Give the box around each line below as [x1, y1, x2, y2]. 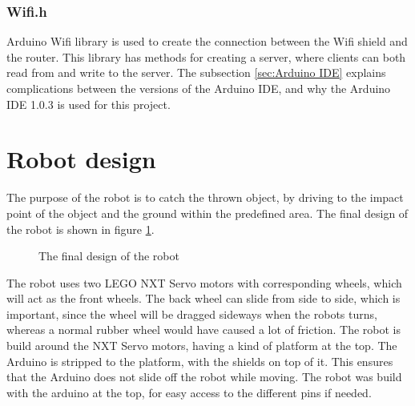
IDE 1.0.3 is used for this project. [6, 95, 171, 112]
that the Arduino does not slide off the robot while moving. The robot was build [6, 368, 402, 385]
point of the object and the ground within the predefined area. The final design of [6, 204, 409, 221]
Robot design [6, 143, 156, 175]
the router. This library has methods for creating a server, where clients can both [6, 48, 406, 65]
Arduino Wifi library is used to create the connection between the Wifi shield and [6, 33, 408, 50]
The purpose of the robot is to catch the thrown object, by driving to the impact [6, 189, 404, 206]
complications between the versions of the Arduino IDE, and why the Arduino [6, 80, 391, 96]
